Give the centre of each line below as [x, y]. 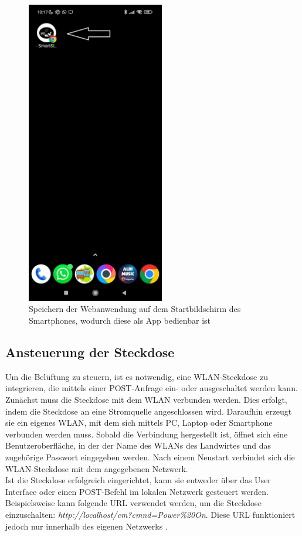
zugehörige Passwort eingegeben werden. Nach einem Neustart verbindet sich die [150, 457]
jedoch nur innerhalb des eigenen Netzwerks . [86, 526]
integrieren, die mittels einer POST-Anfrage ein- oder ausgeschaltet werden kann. [152, 388]
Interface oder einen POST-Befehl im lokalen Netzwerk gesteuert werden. [137, 491]
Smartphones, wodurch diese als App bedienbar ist [120, 320]
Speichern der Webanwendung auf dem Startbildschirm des [135, 309]
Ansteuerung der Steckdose [90, 352]
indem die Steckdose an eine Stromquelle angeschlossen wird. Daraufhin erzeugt [149, 411]
